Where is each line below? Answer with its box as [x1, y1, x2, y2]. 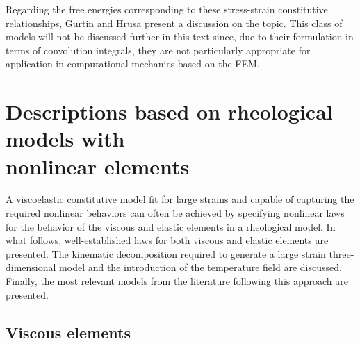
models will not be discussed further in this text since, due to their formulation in [6, 29, 354, 44]
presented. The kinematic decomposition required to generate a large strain [6, 246, 326, 261]
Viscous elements [6, 321, 131, 343]
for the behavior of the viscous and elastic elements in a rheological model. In [6, 219, 336, 234]
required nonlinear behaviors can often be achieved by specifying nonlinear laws [6, 206, 345, 220]
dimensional [6, 260, 56, 275]
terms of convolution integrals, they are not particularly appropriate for [6, 42, 311, 57]
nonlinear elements [6, 151, 190, 180]
